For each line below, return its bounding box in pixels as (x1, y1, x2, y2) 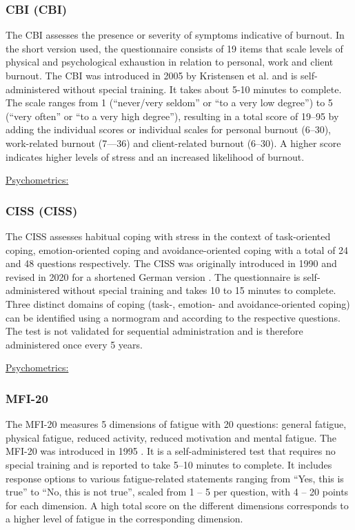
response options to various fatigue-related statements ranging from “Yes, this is (6, 471, 344, 485)
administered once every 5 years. (6, 337, 143, 351)
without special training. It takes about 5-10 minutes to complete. (63, 81, 342, 96)
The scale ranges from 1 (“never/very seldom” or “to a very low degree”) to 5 (6, 95, 333, 110)
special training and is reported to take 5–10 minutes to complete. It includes (6, 457, 332, 471)
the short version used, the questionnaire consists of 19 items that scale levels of (6, 41, 343, 55)
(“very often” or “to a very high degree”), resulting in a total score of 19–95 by (6, 108, 339, 123)
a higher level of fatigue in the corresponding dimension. (6, 511, 243, 526)
